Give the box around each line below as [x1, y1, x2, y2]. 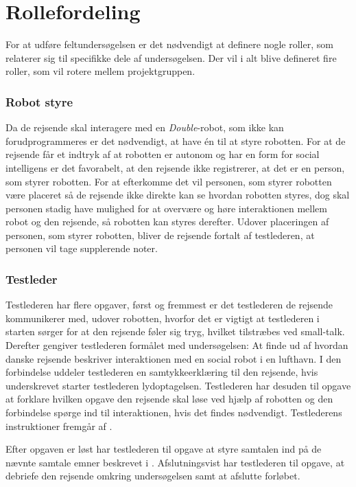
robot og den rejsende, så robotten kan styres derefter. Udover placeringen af [5, 214, 329, 229]
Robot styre [5, 93, 73, 110]
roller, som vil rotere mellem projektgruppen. [5, 64, 195, 78]
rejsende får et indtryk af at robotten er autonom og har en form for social [5, 147, 320, 161]
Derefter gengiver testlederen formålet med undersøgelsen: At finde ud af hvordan [5, 338, 348, 352]
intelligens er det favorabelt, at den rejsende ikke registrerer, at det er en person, [5, 160, 345, 174]
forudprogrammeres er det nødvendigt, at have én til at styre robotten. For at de [5, 133, 346, 148]
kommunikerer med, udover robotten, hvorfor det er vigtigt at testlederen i [5, 310, 320, 325]
